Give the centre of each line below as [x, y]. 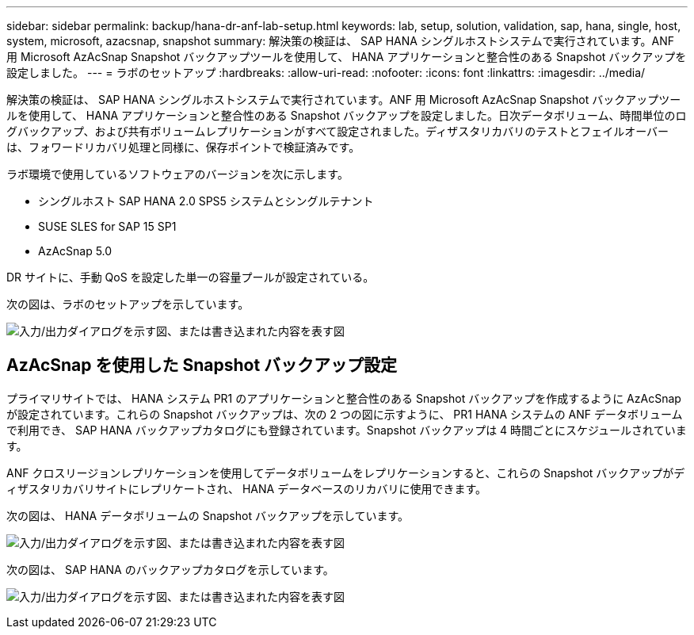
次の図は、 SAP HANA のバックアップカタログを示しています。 [170, 569]
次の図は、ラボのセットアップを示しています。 [128, 304]
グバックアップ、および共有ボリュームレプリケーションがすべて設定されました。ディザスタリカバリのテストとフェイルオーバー [338, 131]
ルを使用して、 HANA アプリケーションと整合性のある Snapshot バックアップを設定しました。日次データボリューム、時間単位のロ [347, 115]
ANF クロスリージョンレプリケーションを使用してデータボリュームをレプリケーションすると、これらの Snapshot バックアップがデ [346, 472]
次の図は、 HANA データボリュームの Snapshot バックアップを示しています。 [208, 515]
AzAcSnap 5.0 [75, 251]
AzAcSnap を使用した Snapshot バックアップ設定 [202, 365]
